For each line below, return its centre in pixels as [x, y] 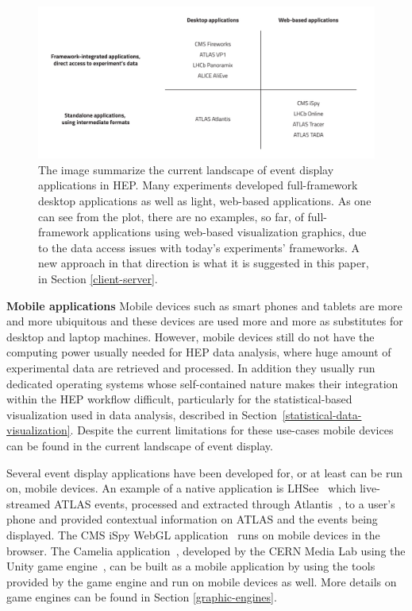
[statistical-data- [322, 414]
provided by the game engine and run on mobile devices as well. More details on [202, 581]
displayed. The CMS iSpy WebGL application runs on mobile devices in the [193, 534]
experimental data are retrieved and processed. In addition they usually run [191, 368]
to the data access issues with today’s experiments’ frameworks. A [199, 247]
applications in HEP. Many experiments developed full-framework [198, 185]
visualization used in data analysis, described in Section [142, 414]
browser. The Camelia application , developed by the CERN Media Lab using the [206, 550]
